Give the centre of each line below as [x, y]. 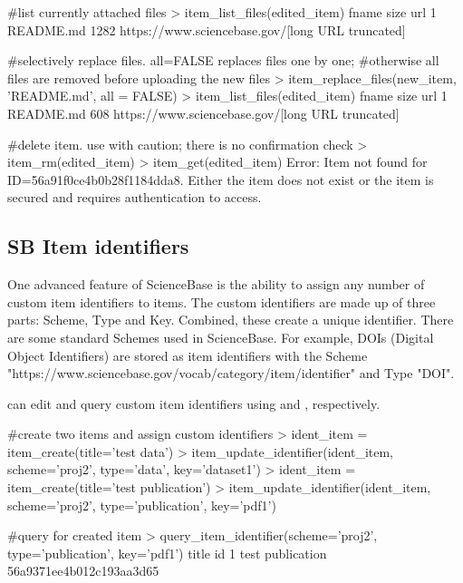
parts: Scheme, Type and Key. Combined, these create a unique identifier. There [231, 320]
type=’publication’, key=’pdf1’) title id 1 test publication [167, 553]
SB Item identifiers [98, 246]
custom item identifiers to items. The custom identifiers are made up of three [222, 301]
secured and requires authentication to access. [135, 197]
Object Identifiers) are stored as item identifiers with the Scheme [188, 355]
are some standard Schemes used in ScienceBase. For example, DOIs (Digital [221, 337]
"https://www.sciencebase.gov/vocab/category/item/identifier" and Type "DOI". [231, 373]
